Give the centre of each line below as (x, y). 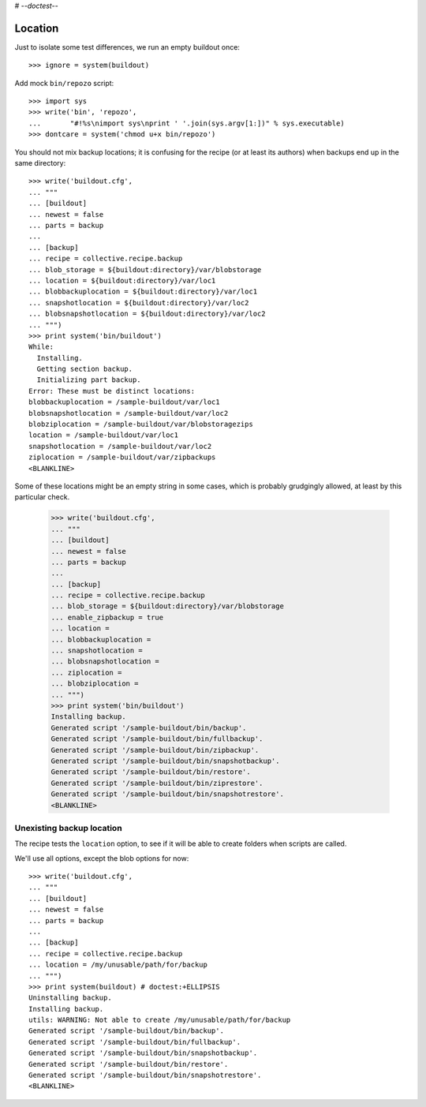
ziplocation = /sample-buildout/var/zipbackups (122, 457)
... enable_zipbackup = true (107, 617)
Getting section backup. (85, 369)
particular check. (42, 497)
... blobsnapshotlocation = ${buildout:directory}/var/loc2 (147, 314)
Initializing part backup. (89, 380)
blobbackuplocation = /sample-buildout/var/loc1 (124, 402)
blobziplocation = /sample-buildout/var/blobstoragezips (141, 424)
